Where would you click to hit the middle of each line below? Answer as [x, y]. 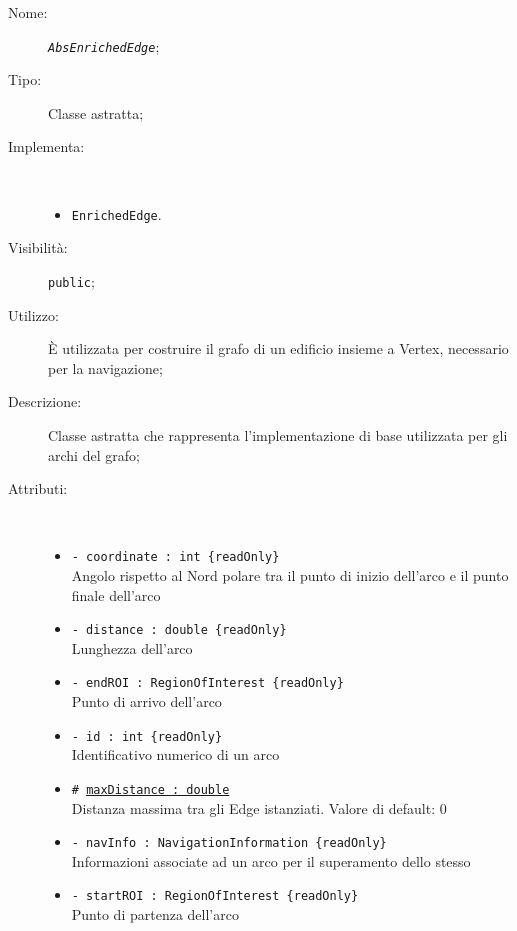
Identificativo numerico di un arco [175, 754]
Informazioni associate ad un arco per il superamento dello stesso [271, 860]
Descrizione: [45, 401]
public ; [71, 280]
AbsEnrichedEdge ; [104, 45]
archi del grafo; [94, 454]
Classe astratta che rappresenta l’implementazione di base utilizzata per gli [278, 434]
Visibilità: [38, 247]
